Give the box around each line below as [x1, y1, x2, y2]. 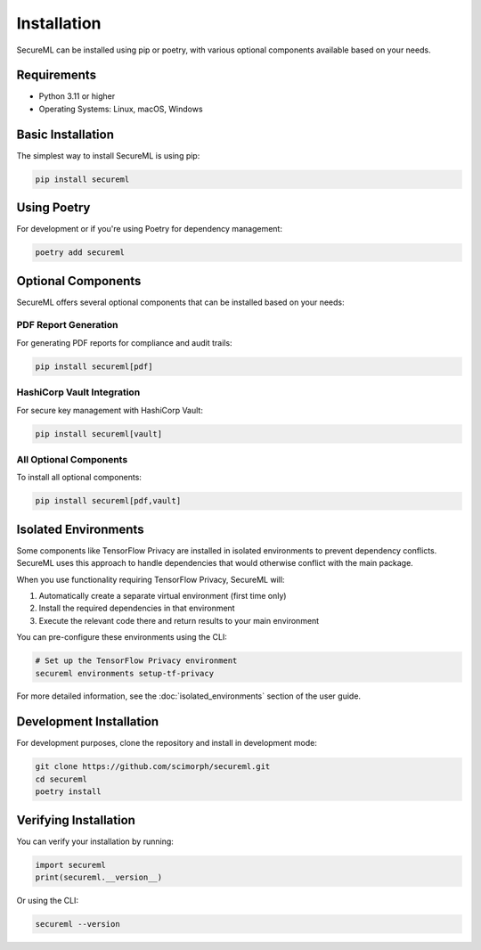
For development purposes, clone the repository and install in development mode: [16, 738, 318, 749]
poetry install [35, 787, 102, 797]
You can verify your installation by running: [16, 836, 174, 847]
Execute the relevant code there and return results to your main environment [38, 615, 320, 626]
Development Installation [16, 714, 159, 730]
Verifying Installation [16, 812, 135, 828]
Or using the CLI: [16, 896, 79, 906]
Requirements [16, 68, 97, 83]
